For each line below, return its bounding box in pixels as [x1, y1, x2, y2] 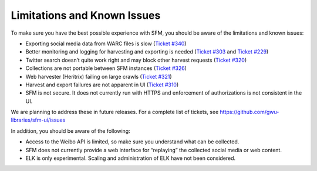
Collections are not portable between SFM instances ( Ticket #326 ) [25, 65, 187, 72]
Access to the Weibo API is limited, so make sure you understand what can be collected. [25, 138, 240, 145]
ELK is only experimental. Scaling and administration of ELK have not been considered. [25, 155, 236, 162]
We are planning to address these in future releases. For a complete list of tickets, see [11, 109, 219, 116]
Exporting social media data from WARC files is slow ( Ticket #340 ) [25, 40, 187, 47]
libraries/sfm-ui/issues [11, 116, 66, 123]
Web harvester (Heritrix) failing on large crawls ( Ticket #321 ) [25, 73, 173, 80]
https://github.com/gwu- [220, 109, 279, 116]
